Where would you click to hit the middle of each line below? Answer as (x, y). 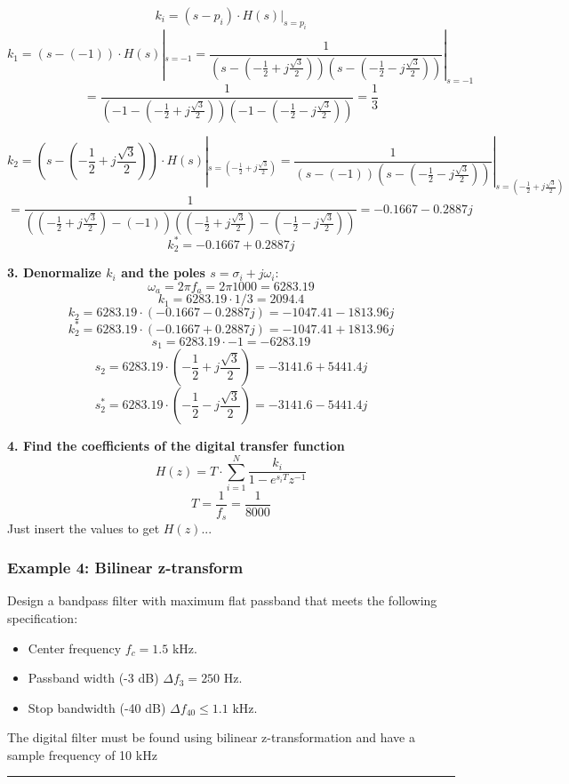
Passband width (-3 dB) (93, 678)
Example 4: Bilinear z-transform (125, 568)
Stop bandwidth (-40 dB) (97, 707)
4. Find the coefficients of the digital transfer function (176, 446)
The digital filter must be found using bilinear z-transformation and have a (211, 737)
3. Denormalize (54, 272)
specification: (43, 617)
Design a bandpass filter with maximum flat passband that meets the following (222, 600)
